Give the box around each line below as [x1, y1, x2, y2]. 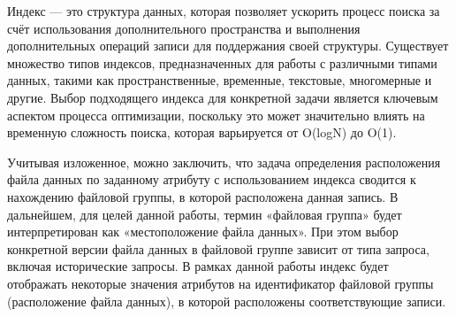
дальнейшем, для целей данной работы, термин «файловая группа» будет [7, 205, 402, 223]
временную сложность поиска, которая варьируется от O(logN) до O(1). [7, 123, 397, 142]
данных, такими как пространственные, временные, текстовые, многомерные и [7, 71, 432, 89]
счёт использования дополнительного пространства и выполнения [7, 19, 361, 37]
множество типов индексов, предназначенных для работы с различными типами [7, 53, 437, 72]
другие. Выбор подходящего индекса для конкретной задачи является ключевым [7, 88, 438, 106]
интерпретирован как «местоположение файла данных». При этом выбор [7, 222, 399, 241]
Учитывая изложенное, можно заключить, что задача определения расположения [7, 152, 441, 171]
